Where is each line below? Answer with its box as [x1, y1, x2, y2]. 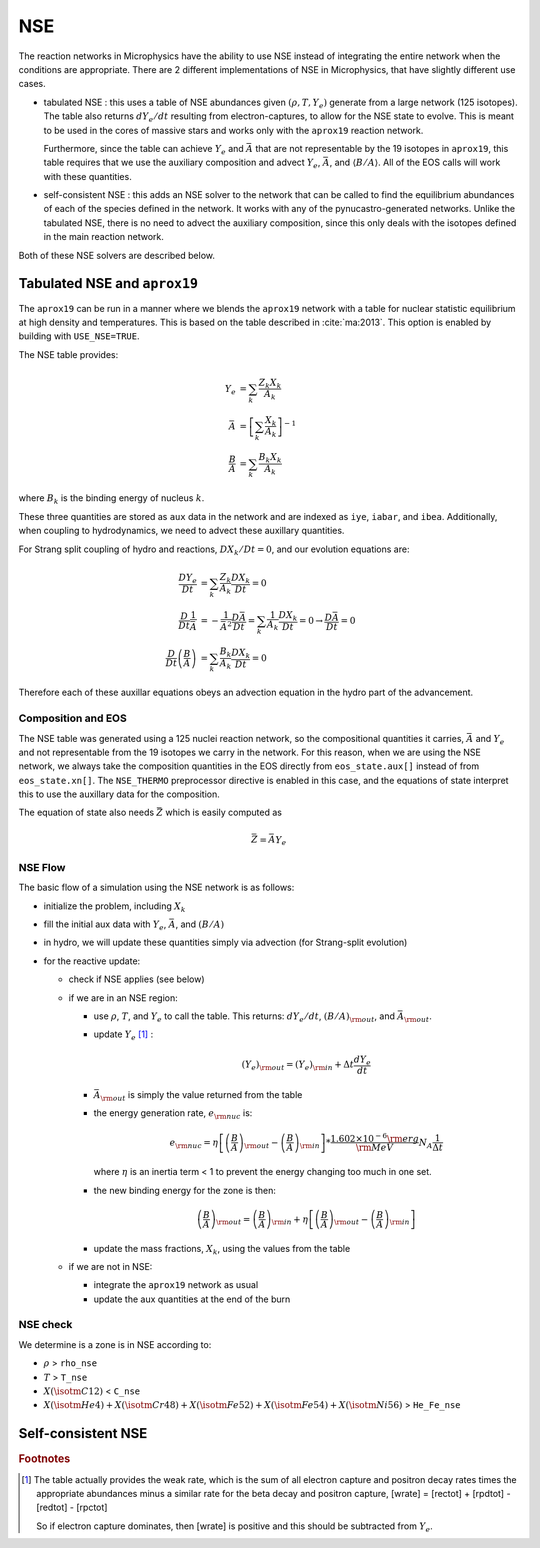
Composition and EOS [18, 711, 127, 725]
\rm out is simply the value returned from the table [100, 1089, 303, 1103]
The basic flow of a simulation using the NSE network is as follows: [18, 881, 295, 894]
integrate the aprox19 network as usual [93, 1279, 259, 1291]
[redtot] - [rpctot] [36, 1501, 108, 1514]
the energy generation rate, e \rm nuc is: [93, 1107, 253, 1122]
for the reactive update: [43, 955, 141, 967]
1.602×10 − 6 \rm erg [330, 1131, 420, 1144]
